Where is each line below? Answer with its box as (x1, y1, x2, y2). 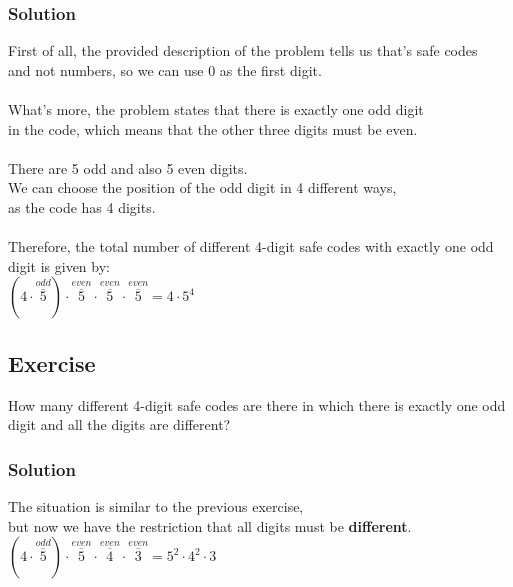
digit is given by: (8, 255, 110, 276)
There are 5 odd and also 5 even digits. (8, 157, 248, 178)
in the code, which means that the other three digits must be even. (8, 118, 418, 139)
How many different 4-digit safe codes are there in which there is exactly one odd (8, 394, 506, 415)
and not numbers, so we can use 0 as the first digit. (8, 59, 322, 80)
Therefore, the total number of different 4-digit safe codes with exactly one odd (8, 236, 494, 257)
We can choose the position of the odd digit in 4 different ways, (8, 177, 397, 198)
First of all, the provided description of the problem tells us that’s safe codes (8, 40, 478, 61)
